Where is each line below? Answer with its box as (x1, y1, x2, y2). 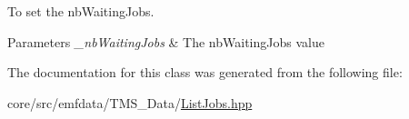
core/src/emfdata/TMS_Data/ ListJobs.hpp (7, 93, 253, 112)
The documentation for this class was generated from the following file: (7, 63, 403, 82)
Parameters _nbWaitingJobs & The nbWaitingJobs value (7, 32, 324, 51)
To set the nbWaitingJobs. (7, 2, 155, 20)
